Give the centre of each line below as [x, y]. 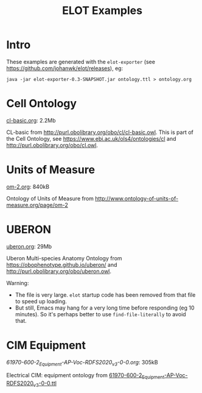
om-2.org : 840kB [28, 186]
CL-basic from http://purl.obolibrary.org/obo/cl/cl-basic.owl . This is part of [100, 132]
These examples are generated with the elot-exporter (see [81, 62]
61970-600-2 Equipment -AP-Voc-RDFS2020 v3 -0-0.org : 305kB [82, 363]
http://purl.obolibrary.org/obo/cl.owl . [52, 145]
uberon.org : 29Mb [29, 246]
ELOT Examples [102, 11]
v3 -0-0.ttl [45, 384]
